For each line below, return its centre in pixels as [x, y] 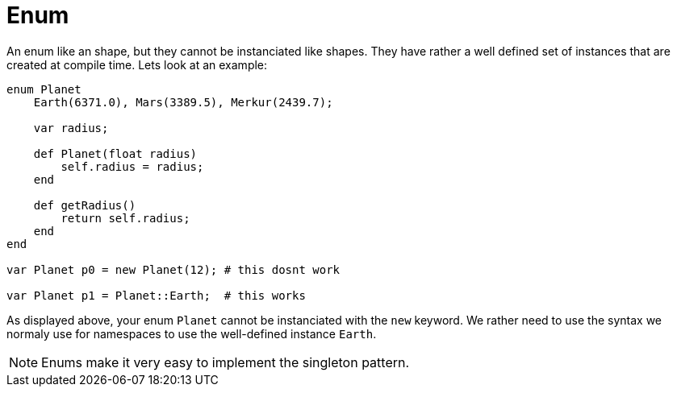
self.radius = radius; [132, 166]
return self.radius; [125, 218]
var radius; [71, 128]
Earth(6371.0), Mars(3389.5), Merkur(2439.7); [183, 102]
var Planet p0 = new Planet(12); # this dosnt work [173, 269]
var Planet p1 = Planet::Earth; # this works [156, 295]
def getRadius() [85, 205]
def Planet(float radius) [115, 153]
